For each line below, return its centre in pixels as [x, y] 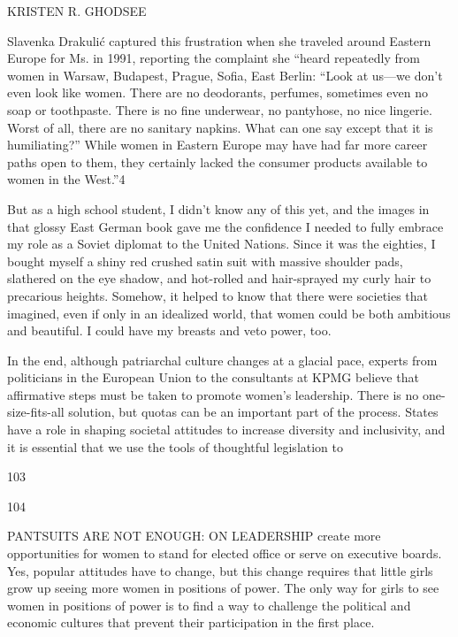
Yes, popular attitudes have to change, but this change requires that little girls [220, 570]
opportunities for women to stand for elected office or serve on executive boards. [225, 553]
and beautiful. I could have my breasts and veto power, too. [169, 330]
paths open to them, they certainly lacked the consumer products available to [218, 161]
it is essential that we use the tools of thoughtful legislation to [176, 446]
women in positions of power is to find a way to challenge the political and [209, 605]
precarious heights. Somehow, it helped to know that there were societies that [218, 295]
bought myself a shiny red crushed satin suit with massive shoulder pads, [205, 261]
